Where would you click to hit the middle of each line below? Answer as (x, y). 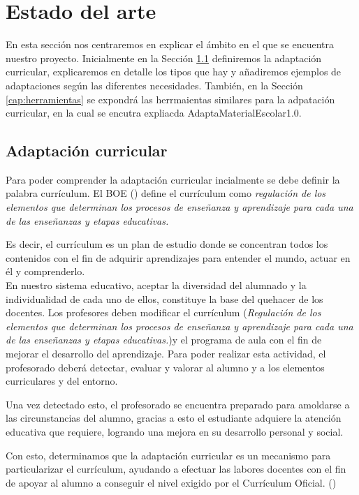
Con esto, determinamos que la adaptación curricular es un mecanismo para (168, 455)
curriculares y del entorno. (62, 381)
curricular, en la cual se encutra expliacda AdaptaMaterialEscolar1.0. (154, 113)
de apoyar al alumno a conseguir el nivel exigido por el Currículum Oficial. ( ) (171, 482)
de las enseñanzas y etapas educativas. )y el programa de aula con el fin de (164, 340)
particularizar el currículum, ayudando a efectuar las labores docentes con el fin (176, 469)
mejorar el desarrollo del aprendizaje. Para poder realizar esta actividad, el (166, 354)
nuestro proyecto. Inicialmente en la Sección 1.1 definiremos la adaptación (164, 58)
